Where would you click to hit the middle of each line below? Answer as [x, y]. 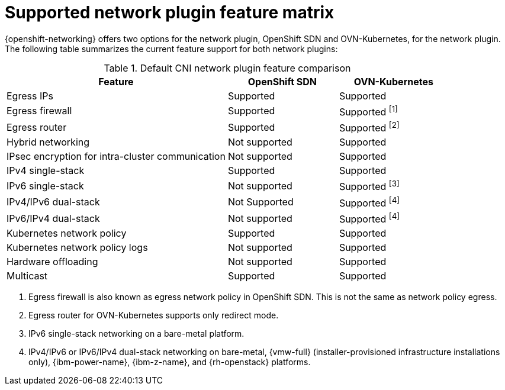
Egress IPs [30, 96]
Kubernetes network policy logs [77, 248]
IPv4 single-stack [46, 171]
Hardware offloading [52, 262]
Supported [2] [369, 127]
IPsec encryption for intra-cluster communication [116, 157]
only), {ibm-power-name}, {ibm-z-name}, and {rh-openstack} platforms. [170, 362]
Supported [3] [369, 186]
